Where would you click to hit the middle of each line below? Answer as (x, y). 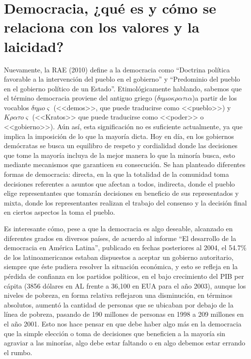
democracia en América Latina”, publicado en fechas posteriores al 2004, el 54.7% (125, 248)
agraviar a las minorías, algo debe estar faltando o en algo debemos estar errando (125, 343)
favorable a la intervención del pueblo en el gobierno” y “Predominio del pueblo (122, 79)
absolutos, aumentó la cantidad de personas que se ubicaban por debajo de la (119, 304)
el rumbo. (18, 352)
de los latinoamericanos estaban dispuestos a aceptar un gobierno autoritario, (119, 257)
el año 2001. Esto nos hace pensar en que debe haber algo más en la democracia (123, 323)
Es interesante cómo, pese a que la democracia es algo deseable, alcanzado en (118, 228)
